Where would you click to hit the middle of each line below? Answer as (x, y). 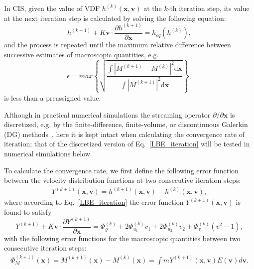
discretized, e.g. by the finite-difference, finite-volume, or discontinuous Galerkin (126, 124)
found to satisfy (28, 211)
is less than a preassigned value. (53, 97)
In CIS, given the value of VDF (52, 8)
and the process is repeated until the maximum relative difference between (118, 45)
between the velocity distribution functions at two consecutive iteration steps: (123, 180)
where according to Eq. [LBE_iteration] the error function (94, 202)
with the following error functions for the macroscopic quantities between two (122, 238)
